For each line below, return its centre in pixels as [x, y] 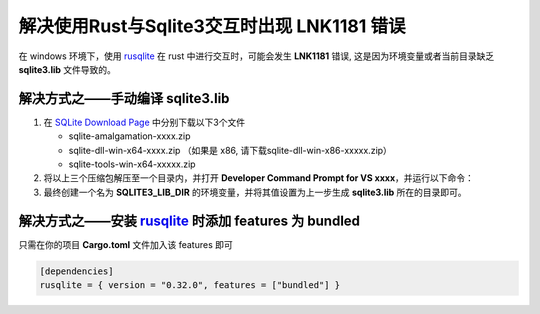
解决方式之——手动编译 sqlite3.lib [124, 98]
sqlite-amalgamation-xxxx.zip [129, 136]
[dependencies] [76, 271]
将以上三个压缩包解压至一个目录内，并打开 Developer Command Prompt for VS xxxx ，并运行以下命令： [259, 178]
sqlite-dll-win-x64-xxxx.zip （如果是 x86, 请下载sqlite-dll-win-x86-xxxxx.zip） [230, 150]
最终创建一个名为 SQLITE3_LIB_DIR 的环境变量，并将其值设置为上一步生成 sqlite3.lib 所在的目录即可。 [255, 192]
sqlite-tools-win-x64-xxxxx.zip [132, 164]
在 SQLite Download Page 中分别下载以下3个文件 [144, 122]
